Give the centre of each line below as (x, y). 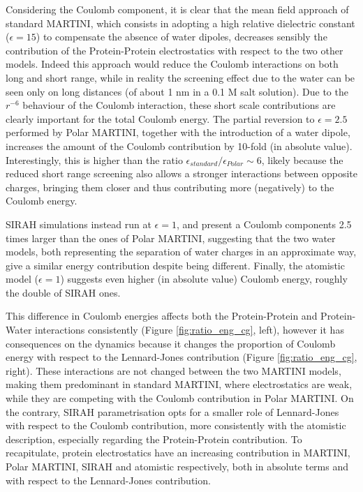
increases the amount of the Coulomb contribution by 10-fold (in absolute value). (179, 146)
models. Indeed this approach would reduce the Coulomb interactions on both (172, 64)
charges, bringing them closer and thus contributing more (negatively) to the (170, 187)
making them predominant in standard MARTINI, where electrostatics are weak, (179, 384)
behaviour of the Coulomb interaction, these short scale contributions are (179, 105)
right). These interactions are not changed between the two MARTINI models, (173, 370)
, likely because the (302, 159)
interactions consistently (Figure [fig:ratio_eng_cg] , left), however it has (190, 330)
